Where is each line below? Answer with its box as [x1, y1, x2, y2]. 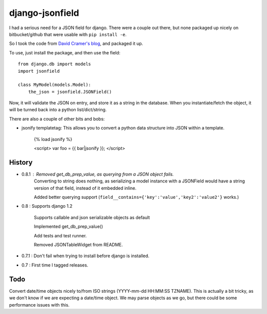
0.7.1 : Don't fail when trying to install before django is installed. [21, 253, 150, 259]
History [9, 158, 33, 167]
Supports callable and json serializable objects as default [34, 214, 150, 220]
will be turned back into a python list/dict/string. [9, 107, 107, 113]
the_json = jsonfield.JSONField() [28, 89, 112, 94]
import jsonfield [18, 68, 60, 74]
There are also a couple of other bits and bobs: [9, 116, 105, 122]
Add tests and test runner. [34, 232, 87, 238]
